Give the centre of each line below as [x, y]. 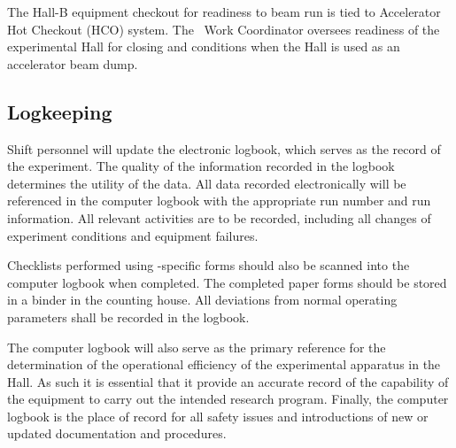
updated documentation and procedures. [117, 433]
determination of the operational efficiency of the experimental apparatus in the [224, 364]
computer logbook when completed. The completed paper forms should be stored [227, 282]
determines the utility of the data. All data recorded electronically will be [207, 183]
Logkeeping [60, 111]
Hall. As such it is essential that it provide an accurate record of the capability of [228, 381]
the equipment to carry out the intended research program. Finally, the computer [228, 399]
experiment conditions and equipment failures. [133, 235]
